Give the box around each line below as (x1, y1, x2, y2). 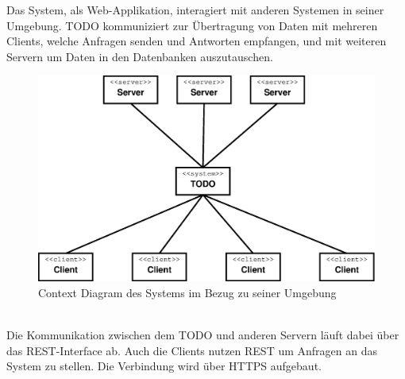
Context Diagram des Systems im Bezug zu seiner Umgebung (38, 284, 337, 300)
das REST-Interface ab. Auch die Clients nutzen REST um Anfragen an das (6, 342, 377, 358)
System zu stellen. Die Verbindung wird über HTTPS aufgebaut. (6, 358, 322, 374)
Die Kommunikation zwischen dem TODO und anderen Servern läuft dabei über (6, 326, 399, 342)
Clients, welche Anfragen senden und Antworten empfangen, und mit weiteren (6, 33, 387, 49)
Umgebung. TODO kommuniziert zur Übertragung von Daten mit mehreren (6, 17, 378, 33)
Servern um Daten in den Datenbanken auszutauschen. (6, 48, 273, 64)
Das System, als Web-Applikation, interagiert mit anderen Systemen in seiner (6, 2, 384, 17)
